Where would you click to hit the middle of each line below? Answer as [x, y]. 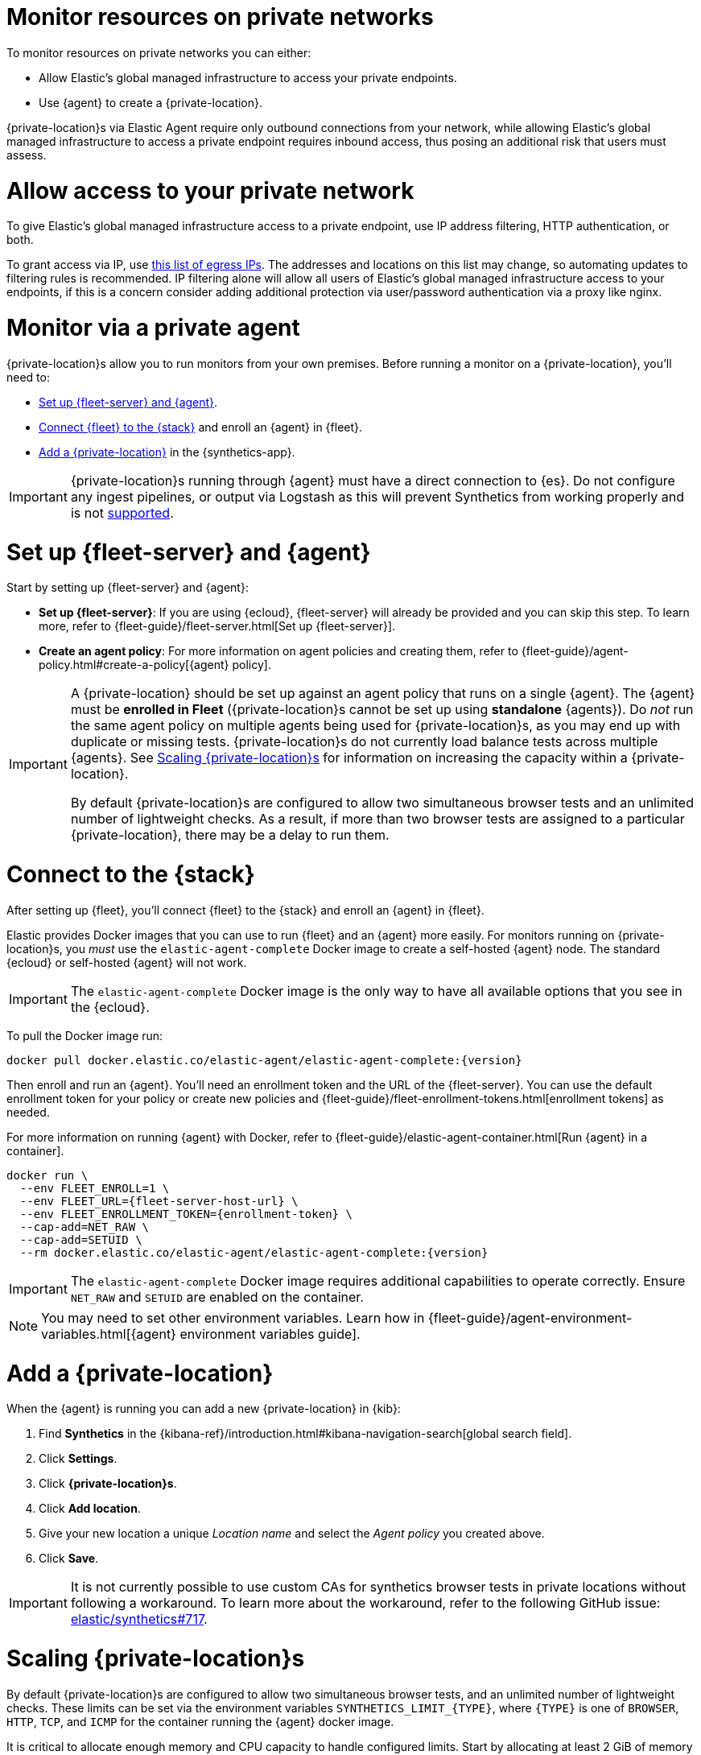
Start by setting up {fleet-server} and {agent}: [128, 588]
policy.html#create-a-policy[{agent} [134, 665]
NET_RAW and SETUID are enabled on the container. [217, 1297]
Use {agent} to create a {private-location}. [151, 102]
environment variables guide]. [270, 1334]
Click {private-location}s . [108, 1484]
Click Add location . [90, 1509]
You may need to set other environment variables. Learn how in [233, 1317]
